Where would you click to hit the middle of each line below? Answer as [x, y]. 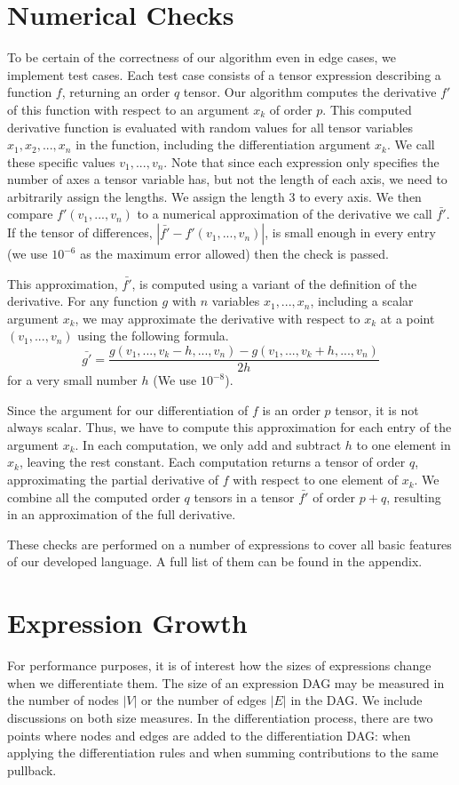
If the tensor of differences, [80, 232]
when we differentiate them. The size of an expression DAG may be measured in [226, 682]
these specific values [61, 161]
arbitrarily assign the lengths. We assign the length [146, 196]
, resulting [414, 497]
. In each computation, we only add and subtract [208, 444]
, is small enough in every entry [350, 232]
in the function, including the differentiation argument [223, 144]
